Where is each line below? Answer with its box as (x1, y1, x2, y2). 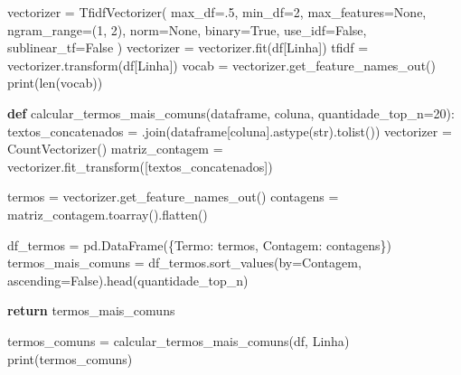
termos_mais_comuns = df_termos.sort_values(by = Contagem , (7, 253, 362, 272)
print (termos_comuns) (7, 349, 133, 368)
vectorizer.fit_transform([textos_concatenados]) (7, 156, 273, 175)
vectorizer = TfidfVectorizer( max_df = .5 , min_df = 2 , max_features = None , (7, 3, 427, 21)
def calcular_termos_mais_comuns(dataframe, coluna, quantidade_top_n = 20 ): (7, 103, 455, 122)
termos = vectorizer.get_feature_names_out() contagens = (7, 187, 339, 206)
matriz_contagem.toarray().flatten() (7, 204, 208, 223)
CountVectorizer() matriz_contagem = (7, 139, 223, 158)
